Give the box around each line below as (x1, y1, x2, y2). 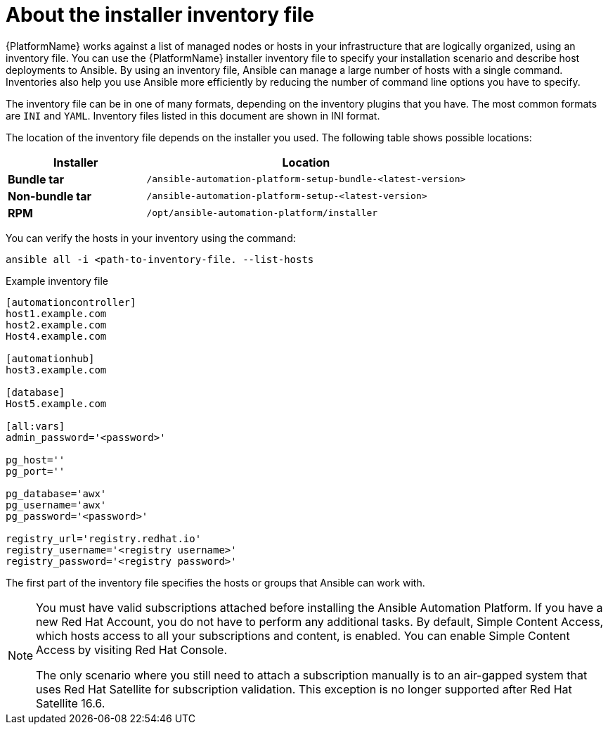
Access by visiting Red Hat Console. (36, 642, 228, 657)
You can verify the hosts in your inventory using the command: (6, 231, 296, 244)
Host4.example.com (6, 330, 107, 342)
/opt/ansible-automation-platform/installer (146, 207, 378, 219)
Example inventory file (6, 274, 108, 287)
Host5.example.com (6, 397, 107, 409)
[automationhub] (6, 352, 95, 364)
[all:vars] (6, 420, 65, 432)
